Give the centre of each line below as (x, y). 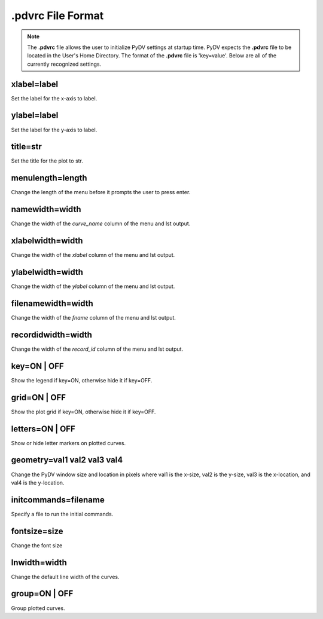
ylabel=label (35, 116)
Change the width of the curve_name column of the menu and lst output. (101, 223)
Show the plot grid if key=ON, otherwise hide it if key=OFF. (83, 412)
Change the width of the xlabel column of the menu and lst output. (93, 255)
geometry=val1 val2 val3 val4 (67, 460)
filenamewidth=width (52, 303)
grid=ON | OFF (38, 397)
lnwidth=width (39, 563)
